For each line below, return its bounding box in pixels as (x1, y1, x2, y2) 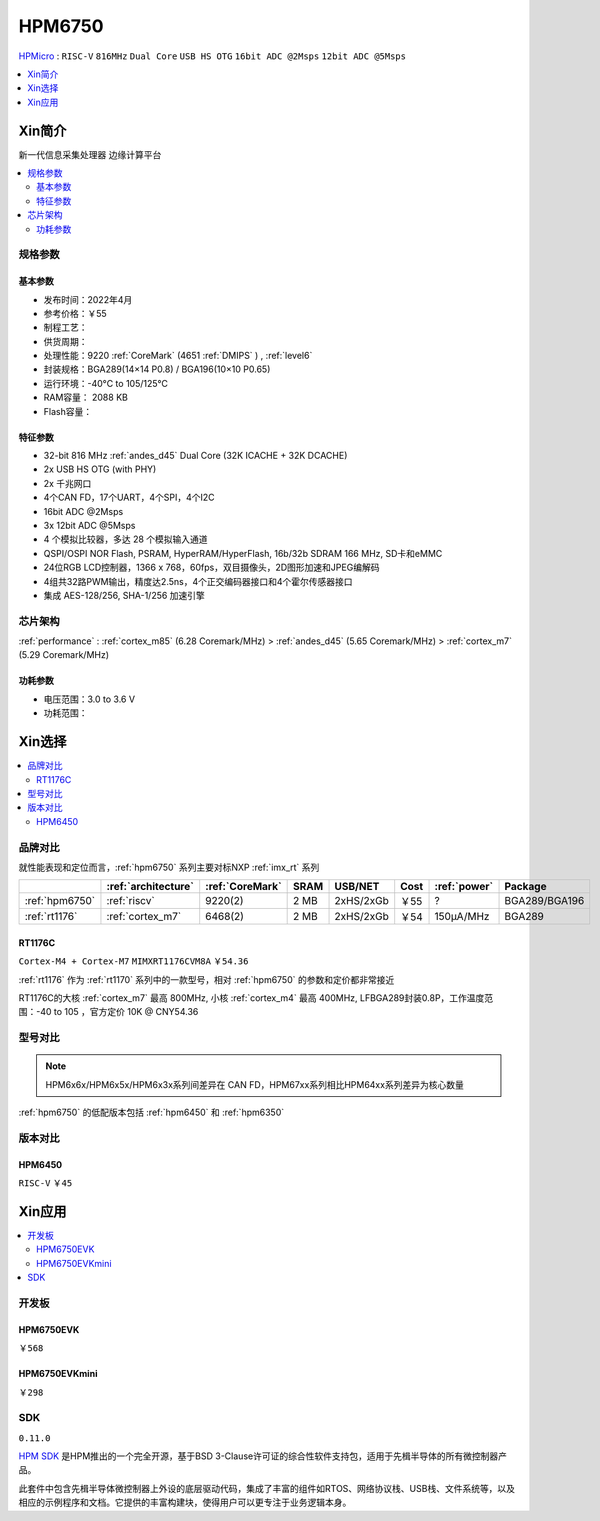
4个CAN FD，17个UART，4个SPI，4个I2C (43, 491, 215, 504)
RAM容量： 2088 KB (43, 391, 129, 404)
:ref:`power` (434, 880, 494, 894)
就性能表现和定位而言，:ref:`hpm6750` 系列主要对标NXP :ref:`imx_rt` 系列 (18, 861, 320, 873)
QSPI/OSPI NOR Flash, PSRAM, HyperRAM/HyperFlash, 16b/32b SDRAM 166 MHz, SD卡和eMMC (43, 547, 443, 559)
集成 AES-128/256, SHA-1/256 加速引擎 (43, 589, 205, 601)
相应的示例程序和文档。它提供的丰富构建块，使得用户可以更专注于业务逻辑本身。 (18, 1496, 352, 1509)
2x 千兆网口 (43, 477, 92, 489)
